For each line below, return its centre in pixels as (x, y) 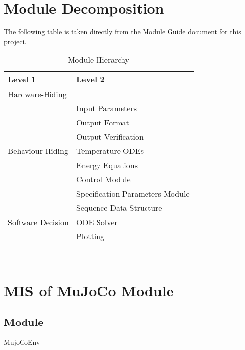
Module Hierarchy (98, 60)
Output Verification (110, 137)
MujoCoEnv (22, 342)
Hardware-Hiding (37, 94)
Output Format (103, 123)
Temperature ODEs (110, 151)
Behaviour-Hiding (38, 151)
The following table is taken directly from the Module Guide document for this (122, 32)
